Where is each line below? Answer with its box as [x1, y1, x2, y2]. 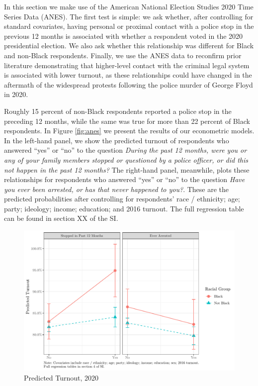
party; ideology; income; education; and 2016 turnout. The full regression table [4, 203, 244, 213]
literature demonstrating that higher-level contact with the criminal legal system [4, 60, 250, 70]
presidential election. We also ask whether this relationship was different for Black [4, 40, 254, 51]
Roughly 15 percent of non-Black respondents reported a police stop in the [4, 105, 232, 116]
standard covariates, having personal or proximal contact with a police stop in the [4, 21, 254, 31]
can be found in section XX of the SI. [4, 213, 118, 223]
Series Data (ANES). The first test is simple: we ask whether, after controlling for [4, 11, 254, 21]
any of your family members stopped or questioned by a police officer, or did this [4, 154, 249, 165]
